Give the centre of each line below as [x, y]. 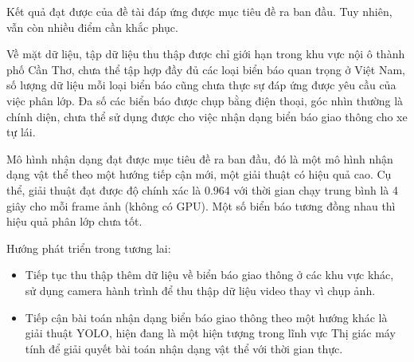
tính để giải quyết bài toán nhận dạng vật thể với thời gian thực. [184, 348]
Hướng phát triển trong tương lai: [89, 248]
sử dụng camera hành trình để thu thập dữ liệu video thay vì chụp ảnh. [200, 290]
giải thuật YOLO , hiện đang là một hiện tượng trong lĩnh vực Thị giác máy [210, 333]
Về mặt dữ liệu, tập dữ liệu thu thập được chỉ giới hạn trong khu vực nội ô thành [206, 54]
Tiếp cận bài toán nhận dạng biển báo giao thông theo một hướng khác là [206, 317]
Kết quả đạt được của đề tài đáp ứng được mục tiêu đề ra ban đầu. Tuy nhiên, [199, 11]
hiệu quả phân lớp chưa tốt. [74, 221]
